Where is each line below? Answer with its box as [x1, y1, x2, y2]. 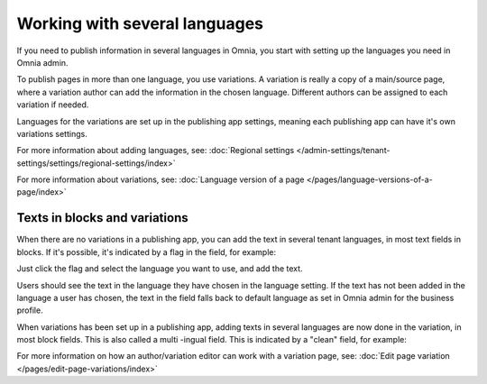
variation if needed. [16, 99, 89, 110]
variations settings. [16, 128, 87, 139]
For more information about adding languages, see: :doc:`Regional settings [16, 145, 295, 156]
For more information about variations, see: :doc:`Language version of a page [16, 174, 305, 185]
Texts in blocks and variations [16, 210, 188, 225]
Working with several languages [16, 14, 264, 33]
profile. [16, 305, 44, 315]
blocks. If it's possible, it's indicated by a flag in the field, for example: [16, 246, 277, 257]
